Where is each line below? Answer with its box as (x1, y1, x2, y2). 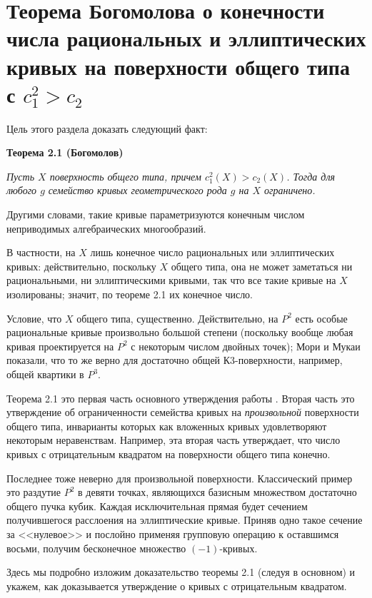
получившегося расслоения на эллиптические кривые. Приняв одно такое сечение (6, 512, 363, 527)
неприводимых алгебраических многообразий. (6, 221, 206, 235)
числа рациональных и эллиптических (6, 24, 366, 53)
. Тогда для (286, 168, 336, 183)
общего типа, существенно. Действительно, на (76, 310, 278, 325)
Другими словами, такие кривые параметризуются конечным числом (6, 207, 305, 222)
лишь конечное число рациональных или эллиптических (90, 245, 335, 260)
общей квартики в (6, 367, 84, 381)
